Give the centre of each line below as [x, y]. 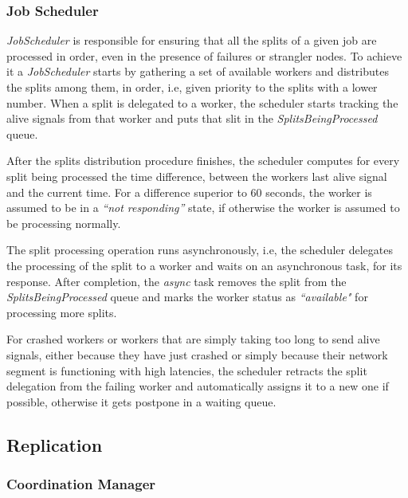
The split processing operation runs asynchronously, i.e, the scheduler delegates [200, 250]
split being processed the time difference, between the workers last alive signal [197, 176]
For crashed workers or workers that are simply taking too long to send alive [193, 339]
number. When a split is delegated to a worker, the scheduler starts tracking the [202, 102]
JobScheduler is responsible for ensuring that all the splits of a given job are [192, 40]
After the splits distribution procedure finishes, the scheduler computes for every [203, 161]
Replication [55, 444]
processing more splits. [62, 312]
